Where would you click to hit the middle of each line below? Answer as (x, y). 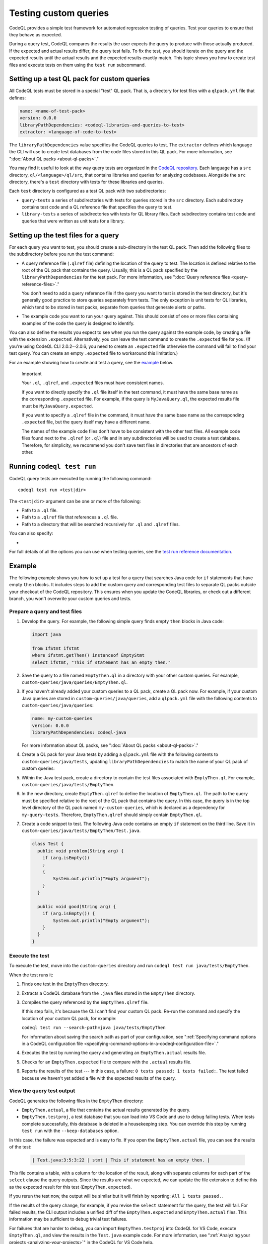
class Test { (48, 844)
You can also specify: (31, 533)
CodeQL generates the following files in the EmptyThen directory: (76, 1101)
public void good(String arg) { (77, 906)
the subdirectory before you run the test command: (62, 254)
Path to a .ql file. (40, 510)
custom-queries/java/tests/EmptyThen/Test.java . (81, 830)
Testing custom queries (59, 13)
